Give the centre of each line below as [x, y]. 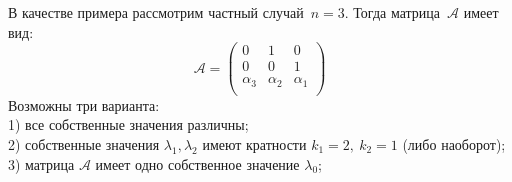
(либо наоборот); [454, 144]
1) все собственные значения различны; [128, 124]
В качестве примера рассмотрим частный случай [156, 12]
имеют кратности [254, 144]
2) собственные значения [84, 144]
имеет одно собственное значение [197, 163]
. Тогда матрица [392, 12]
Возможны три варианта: [84, 104]
